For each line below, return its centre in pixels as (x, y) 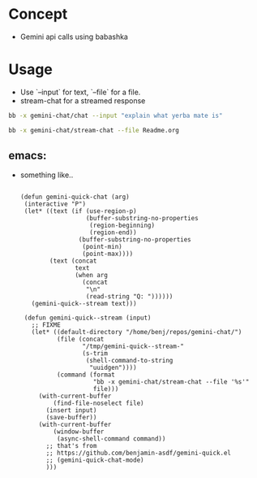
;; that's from (71, 446)
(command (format (86, 375)
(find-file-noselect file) (99, 403)
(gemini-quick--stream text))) (84, 304)
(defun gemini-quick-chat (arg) (75, 197)
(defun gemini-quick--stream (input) (88, 318)
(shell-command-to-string (129, 361)
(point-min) (103, 247)
